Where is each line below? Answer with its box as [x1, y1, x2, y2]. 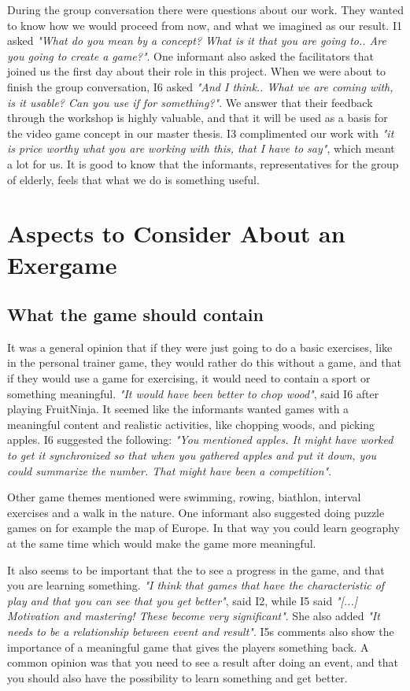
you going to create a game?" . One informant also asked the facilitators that [7, 47, 375, 64]
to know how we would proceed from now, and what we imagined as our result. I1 [7, 17, 402, 33]
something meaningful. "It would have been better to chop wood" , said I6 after [7, 385, 379, 401]
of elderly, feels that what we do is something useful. [7, 171, 260, 187]
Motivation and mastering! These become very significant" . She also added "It [7, 608, 380, 624]
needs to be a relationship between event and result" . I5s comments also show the [7, 623, 394, 639]
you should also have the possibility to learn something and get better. [7, 669, 348, 685]
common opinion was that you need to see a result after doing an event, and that [7, 654, 398, 671]
